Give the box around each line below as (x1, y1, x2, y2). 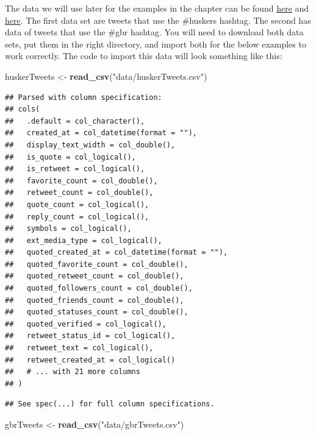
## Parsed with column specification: (5, 93, 162, 102)
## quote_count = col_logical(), (5, 200, 149, 209)
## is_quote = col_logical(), (5, 152, 136, 161)
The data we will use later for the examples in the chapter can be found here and (5, 2, 309, 14)
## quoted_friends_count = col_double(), (5, 295, 184, 305)
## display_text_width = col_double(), (5, 140, 176, 149)
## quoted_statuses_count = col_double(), (5, 308, 189, 317)
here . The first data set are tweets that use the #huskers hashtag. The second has (5, 13, 311, 26)
